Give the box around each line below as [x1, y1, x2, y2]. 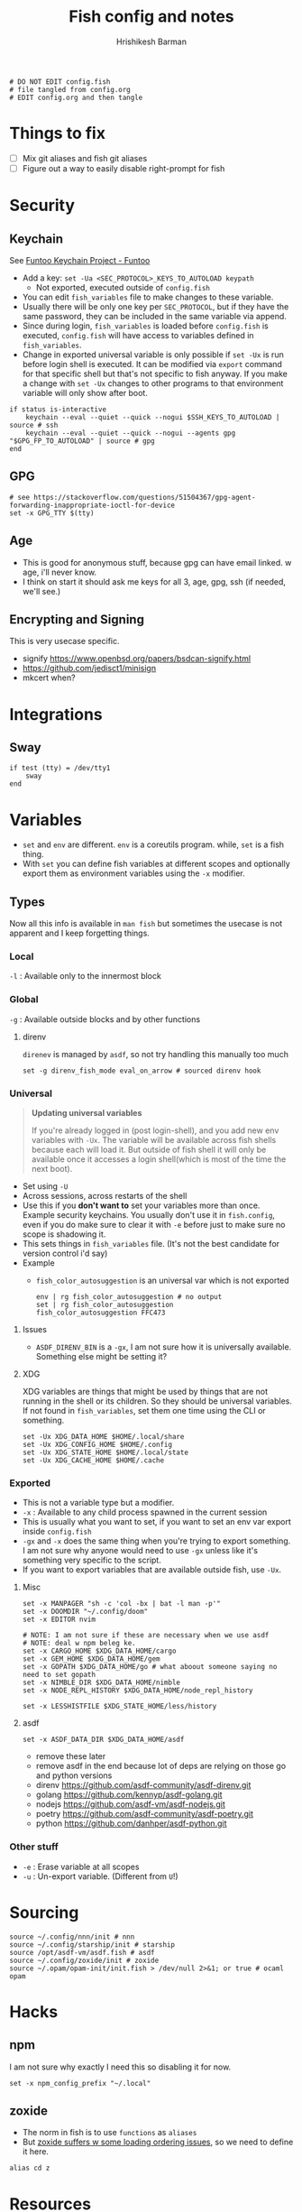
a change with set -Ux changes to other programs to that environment [22, 378, 284, 389]
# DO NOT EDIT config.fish [9, 77, 111, 87]
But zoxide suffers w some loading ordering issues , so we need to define [22, 2136, 294, 2148]
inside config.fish [22, 1526, 92, 1537]
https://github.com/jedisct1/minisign [22, 663, 156, 674]
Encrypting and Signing [9, 612, 144, 628]
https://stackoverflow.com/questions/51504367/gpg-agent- [32, 493, 256, 502]
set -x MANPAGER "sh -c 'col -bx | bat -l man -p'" [22, 1599, 221, 1608]
